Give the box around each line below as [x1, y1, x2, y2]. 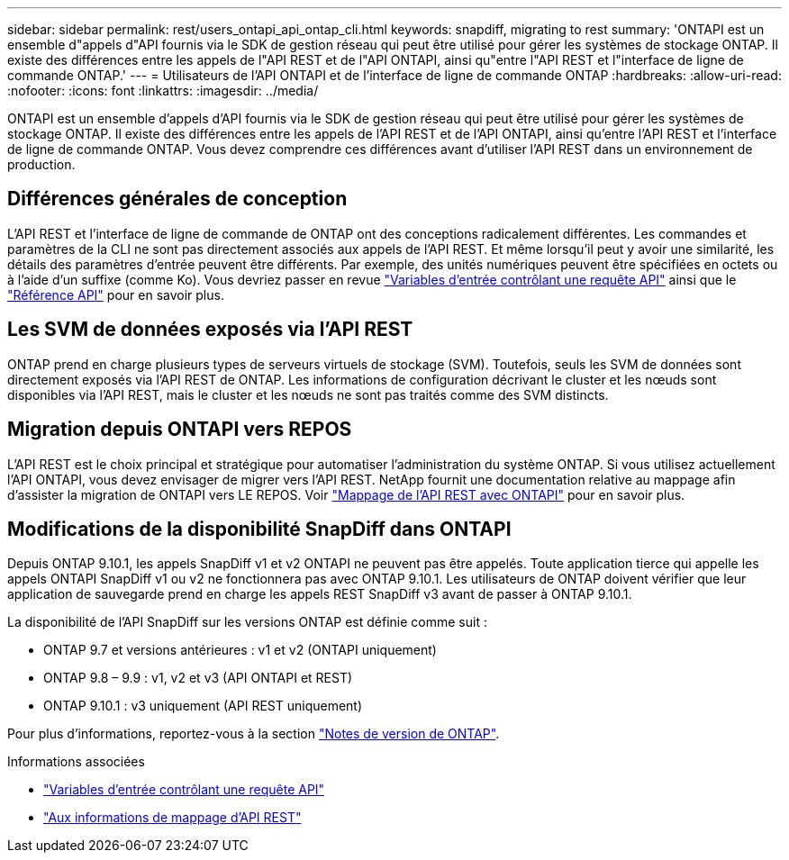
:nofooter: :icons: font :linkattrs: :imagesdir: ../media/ [7, 83, 319, 98]
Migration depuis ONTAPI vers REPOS [7, 418, 352, 441]
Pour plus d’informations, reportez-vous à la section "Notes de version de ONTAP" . [7, 726, 500, 742]
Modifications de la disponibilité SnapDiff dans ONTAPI [7, 517, 512, 540]
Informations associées [7, 754, 145, 770]
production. [7, 157, 76, 172]
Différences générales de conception [7, 187, 348, 211]
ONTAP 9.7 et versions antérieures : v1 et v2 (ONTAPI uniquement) [43, 642, 437, 658]
